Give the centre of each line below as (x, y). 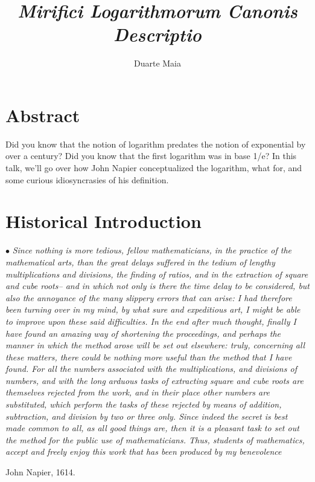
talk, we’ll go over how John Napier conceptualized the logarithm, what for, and (154, 168)
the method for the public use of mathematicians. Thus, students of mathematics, (155, 439)
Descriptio (157, 34)
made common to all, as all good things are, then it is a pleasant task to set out (152, 428)
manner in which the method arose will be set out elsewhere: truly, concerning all (155, 345)
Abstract (43, 115)
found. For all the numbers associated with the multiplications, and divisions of (151, 369)
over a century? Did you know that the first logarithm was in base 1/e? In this (151, 156)
